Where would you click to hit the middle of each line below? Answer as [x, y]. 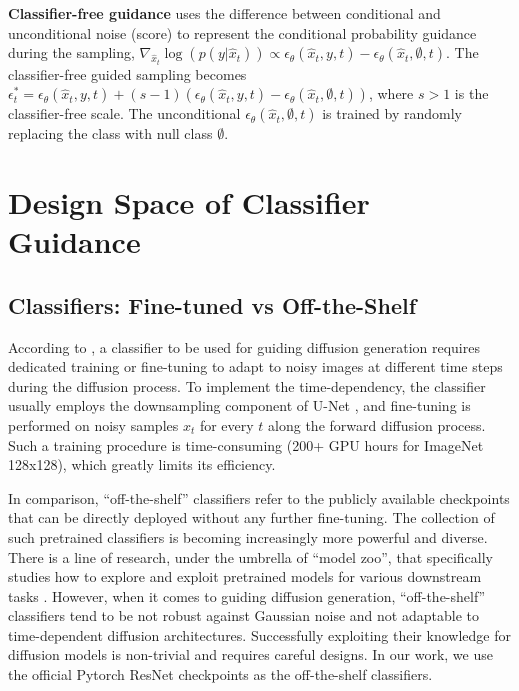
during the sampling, [71, 52]
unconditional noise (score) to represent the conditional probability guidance [242, 32]
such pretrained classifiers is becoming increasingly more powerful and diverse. [248, 536]
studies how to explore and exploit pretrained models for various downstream [245, 576]
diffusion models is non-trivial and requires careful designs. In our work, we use [250, 654]
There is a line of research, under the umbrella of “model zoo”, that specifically [250, 556]
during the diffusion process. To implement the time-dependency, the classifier [247, 385]
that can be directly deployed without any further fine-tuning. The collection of [251, 517]
